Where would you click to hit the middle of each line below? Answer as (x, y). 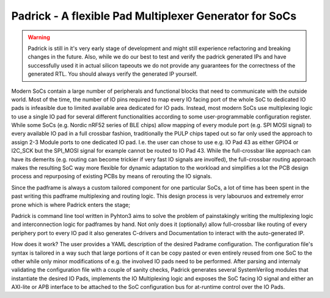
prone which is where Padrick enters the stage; (71, 205)
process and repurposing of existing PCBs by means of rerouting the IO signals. (112, 176)
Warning (39, 37)
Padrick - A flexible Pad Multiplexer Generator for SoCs (154, 16)
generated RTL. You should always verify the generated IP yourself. (113, 74)
